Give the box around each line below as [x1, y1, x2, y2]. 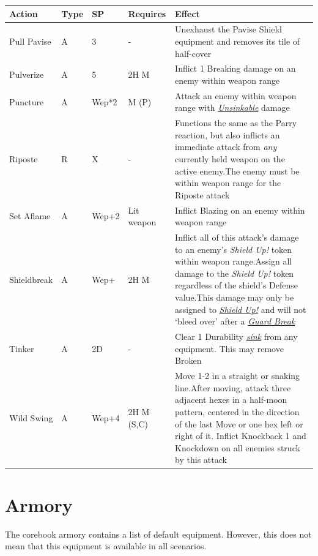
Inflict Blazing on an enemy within [175, 203, 305, 216]
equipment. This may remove [175, 342, 284, 355]
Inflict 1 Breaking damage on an [175, 62, 296, 75]
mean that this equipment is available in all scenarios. [5, 539, 207, 552]
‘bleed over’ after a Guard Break [175, 315, 295, 328]
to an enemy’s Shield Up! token [175, 242, 292, 255]
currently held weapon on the [175, 152, 285, 165]
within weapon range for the [175, 176, 281, 189]
